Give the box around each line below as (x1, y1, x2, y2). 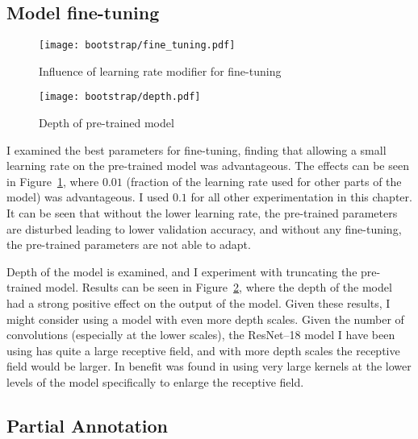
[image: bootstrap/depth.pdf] (39, 91, 201, 103)
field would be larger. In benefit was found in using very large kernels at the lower (6, 358, 412, 375)
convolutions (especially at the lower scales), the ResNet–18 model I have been (6, 326, 395, 343)
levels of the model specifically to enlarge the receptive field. (6, 374, 304, 391)
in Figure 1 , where (6, 172, 99, 189)
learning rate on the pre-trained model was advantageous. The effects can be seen (6, 157, 409, 174)
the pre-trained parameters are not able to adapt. (6, 236, 251, 253)
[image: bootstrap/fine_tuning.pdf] (39, 39, 236, 52)
